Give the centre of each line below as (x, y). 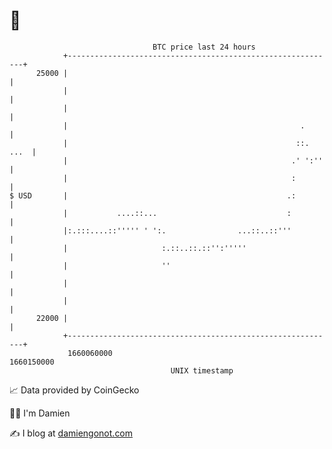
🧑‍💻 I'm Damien (40, 413)
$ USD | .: (153, 195)
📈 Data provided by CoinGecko (74, 390)
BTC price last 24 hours (204, 47)
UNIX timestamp (202, 370)
